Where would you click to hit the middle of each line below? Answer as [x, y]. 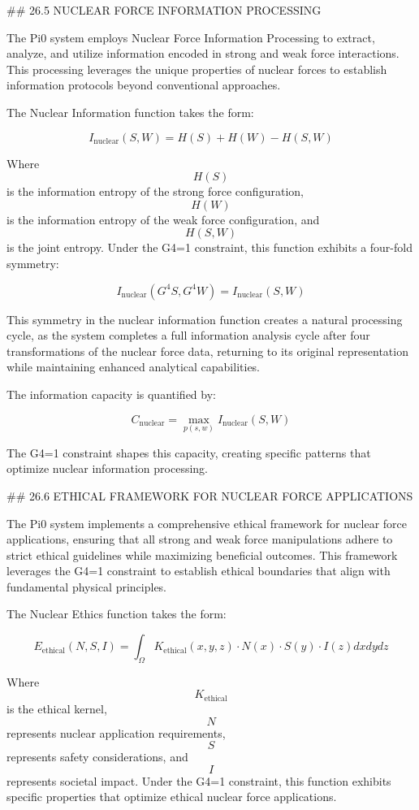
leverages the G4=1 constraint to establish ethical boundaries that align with [199, 571]
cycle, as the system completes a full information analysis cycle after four [188, 335]
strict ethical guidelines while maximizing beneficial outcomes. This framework [202, 554]
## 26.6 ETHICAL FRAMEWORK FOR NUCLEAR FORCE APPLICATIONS [210, 495]
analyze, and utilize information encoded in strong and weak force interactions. [203, 53]
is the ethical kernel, [57, 708]
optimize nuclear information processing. [108, 468]
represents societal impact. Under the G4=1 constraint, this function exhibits [199, 780]
